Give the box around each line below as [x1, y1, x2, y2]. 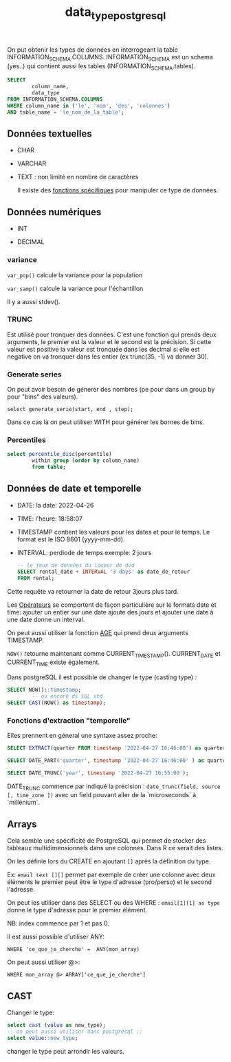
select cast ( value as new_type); [7, 1022, 107, 1029]
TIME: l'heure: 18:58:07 [16, 514, 82, 523]
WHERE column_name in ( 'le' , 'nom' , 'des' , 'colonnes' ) [7, 102, 170, 109]
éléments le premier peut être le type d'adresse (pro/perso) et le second [7, 878, 212, 886]
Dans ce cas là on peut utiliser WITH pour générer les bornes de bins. [7, 418, 205, 426]
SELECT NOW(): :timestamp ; [7, 687, 81, 694]
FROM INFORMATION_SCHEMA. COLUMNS [7, 96, 103, 103]
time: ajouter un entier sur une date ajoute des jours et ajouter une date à [7, 608, 214, 616]
